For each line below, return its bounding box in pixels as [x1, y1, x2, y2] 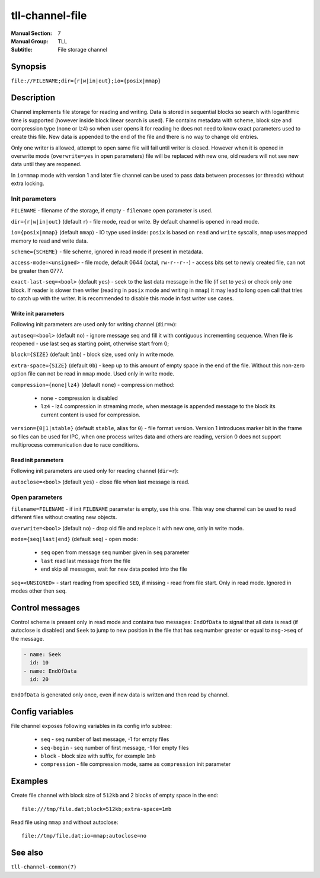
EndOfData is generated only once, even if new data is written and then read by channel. [11, 691, 229, 698]
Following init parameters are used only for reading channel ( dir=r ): [11, 467, 179, 475]
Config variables [11, 707, 74, 717]
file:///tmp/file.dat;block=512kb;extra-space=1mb [21, 806, 172, 812]
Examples [11, 776, 49, 786]
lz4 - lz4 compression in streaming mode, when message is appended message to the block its [40, 403, 276, 410]
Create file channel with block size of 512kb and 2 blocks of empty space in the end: [11, 792, 219, 799]
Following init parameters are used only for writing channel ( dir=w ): [11, 321, 177, 328]
